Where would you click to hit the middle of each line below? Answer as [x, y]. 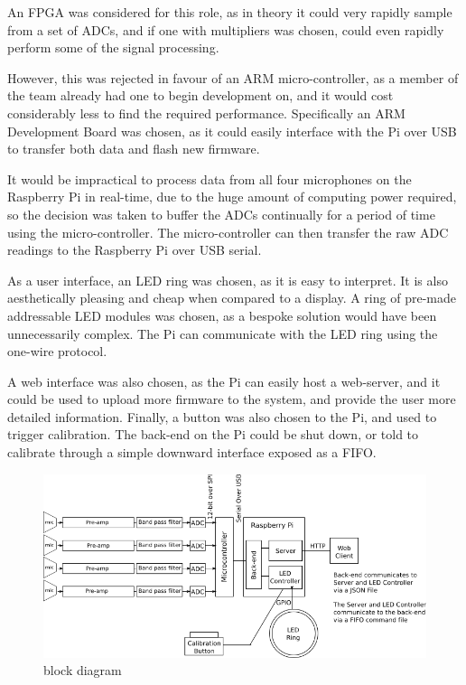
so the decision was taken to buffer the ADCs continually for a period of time [221, 214]
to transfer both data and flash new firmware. [134, 149]
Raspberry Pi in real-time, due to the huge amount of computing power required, [232, 197]
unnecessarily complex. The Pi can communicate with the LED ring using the [223, 333]
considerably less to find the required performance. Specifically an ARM [206, 113]
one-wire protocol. [57, 351]
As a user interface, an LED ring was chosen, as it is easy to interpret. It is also [228, 280]
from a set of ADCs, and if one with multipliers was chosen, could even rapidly [226, 29]
